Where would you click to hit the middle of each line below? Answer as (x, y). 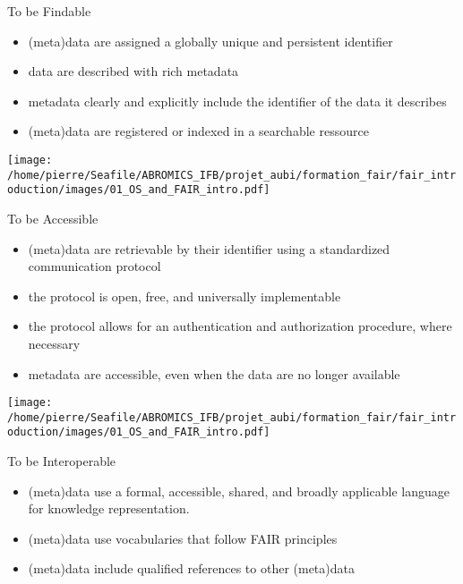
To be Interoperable (62, 461)
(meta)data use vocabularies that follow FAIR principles (183, 538)
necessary (54, 343)
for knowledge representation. (109, 508)
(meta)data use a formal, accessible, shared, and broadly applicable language (239, 491)
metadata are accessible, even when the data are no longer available (214, 373)
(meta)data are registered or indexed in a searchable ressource (198, 131)
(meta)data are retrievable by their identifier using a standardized (209, 248)
